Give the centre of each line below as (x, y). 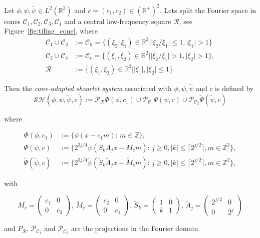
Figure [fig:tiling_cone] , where (51, 31)
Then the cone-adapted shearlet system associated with (88, 88)
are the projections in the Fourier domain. (136, 228)
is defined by (234, 88)
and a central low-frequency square (118, 21)
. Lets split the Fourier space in (208, 10)
